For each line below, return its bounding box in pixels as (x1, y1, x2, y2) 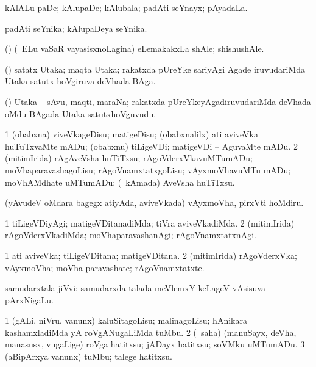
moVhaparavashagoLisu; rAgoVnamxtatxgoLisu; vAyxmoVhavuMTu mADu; (5, 163, 291, 176)
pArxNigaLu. (5, 293, 54, 306)
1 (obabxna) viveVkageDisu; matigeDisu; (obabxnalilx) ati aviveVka (5, 128, 258, 140)
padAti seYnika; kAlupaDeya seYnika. (5, 21, 147, 34)
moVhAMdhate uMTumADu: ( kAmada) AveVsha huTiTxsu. (5, 175, 235, 188)
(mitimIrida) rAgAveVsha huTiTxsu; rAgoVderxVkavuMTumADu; (5, 151, 253, 164)
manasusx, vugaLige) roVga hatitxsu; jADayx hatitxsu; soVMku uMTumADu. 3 (5, 338, 305, 351)
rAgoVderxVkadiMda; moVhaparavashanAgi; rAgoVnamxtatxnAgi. (5, 228, 256, 241)
